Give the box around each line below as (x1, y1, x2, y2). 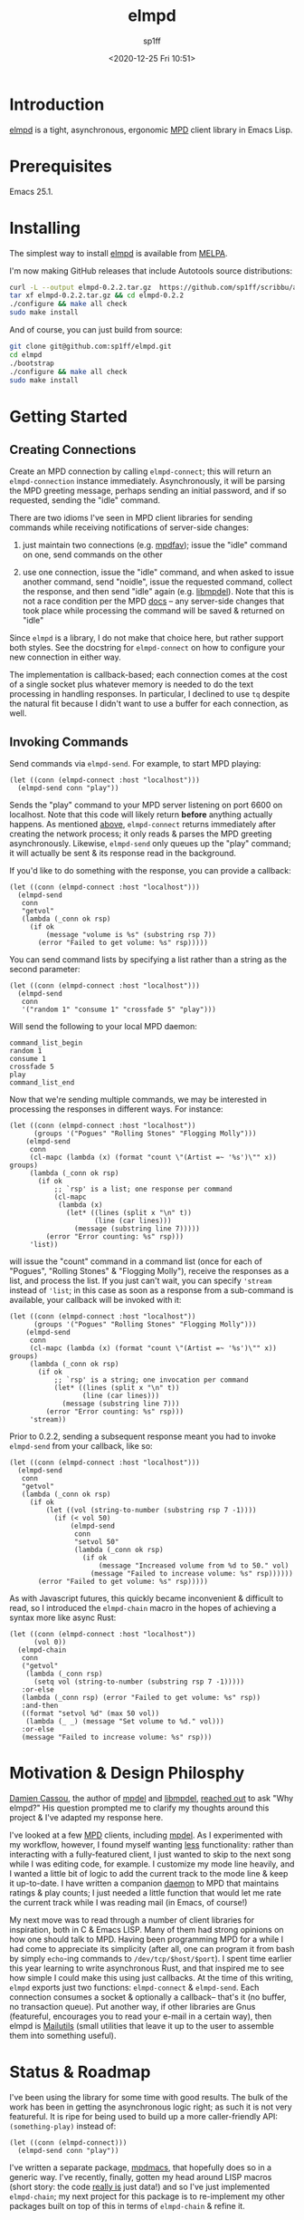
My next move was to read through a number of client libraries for (9, 1915, 255, 1926)
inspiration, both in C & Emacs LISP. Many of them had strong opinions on (9, 1925, 284, 1935)
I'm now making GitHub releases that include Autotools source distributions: (9, 265, 293, 276)
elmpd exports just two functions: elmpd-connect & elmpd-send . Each (9, 1982, 260, 1993)
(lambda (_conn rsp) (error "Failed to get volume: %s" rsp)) (21, 1694, 261, 1703)
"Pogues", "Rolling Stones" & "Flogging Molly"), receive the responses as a (9, 1266, 290, 1277)
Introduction (9, 94, 105, 114)
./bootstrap (9, 359, 54, 368)
